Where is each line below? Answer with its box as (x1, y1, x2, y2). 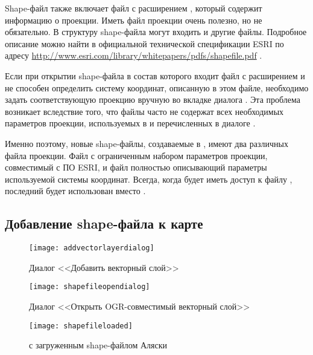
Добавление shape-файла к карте (5, 214, 203, 233)
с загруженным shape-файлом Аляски (29, 339, 168, 351)
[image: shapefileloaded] (29, 321, 133, 330)
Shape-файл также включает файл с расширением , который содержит (5, 2, 262, 14)
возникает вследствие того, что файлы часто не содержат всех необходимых (5, 105, 284, 117)
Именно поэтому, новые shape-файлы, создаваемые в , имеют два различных (5, 137, 288, 149)
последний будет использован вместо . (5, 184, 146, 197)
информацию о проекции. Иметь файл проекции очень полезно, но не (5, 13, 262, 26)
